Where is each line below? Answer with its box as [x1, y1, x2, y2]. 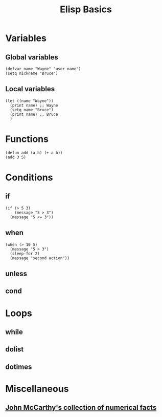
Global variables [5, 53, 58, 61]
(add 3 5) [5, 155, 27, 160]
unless [5, 269, 27, 278]
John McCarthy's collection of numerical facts [5, 403, 157, 412]
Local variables [5, 85, 55, 93]
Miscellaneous [5, 383, 69, 394]
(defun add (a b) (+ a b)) [5, 150, 63, 155]
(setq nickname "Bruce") [5, 71, 58, 76]
